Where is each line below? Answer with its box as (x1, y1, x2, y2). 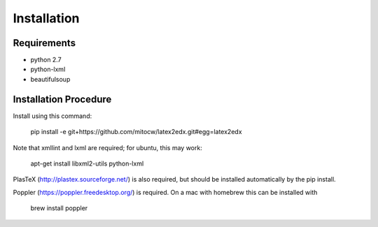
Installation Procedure (13, 93, 112, 105)
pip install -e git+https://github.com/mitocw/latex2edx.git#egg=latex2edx (30, 128, 242, 136)
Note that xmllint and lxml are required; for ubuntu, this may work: (13, 143, 202, 152)
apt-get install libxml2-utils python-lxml (30, 159, 144, 168)
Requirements (13, 37, 76, 49)
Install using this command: (13, 112, 92, 120)
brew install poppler (30, 204, 88, 212)
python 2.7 (30, 56, 62, 64)
